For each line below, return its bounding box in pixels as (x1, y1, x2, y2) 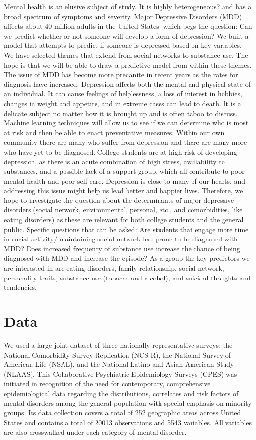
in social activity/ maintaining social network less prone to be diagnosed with (4, 234, 238, 244)
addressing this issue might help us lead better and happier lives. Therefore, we (4, 185, 243, 196)
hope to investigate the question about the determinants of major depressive (4, 195, 234, 205)
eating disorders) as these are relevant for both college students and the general (4, 214, 244, 225)
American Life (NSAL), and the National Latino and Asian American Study (4, 359, 234, 369)
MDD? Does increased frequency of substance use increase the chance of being (4, 243, 240, 253)
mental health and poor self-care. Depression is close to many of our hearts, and (4, 175, 246, 186)
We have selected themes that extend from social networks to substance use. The (4, 49, 248, 60)
